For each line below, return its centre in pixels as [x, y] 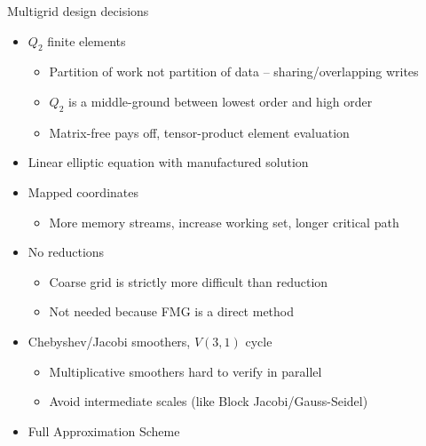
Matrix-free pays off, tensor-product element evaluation [199, 132]
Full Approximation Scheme [104, 430]
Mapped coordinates [83, 191]
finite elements [87, 40]
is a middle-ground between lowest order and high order [221, 101]
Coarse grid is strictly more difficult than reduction [189, 281]
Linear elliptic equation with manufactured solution [168, 162]
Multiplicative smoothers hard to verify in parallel [185, 371]
